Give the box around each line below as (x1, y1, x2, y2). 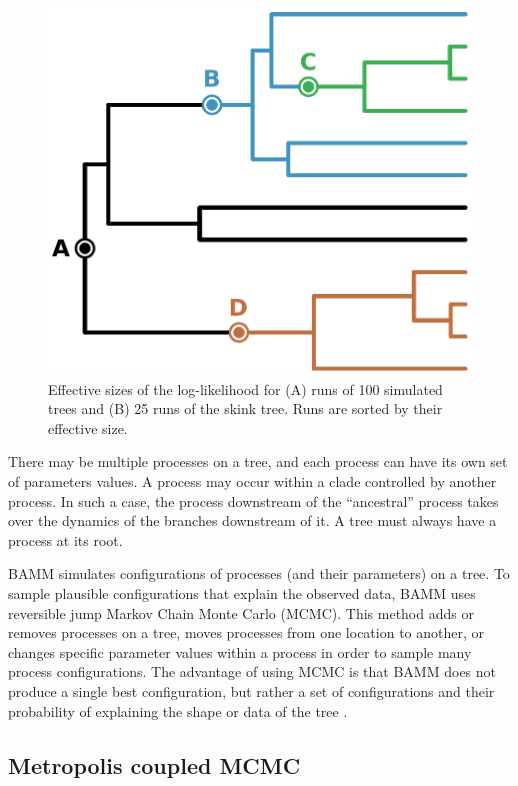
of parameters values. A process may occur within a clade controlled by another (8, 471, 497, 492)
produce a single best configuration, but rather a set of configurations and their (8, 681, 495, 701)
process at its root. (8, 529, 123, 550)
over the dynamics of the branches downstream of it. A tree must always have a (8, 510, 497, 531)
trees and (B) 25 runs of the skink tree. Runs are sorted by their (48, 398, 443, 419)
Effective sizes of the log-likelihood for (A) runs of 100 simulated (48, 378, 443, 399)
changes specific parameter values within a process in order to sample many (8, 641, 472, 662)
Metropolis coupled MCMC (8, 749, 301, 780)
